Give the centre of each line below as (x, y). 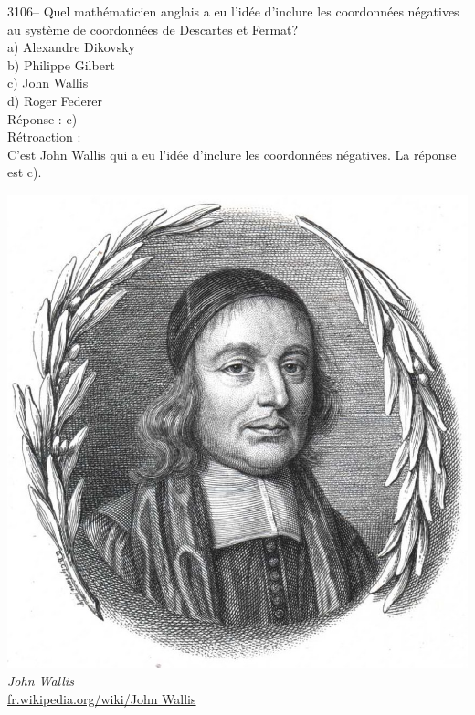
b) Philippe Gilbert (61, 64)
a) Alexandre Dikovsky (71, 47)
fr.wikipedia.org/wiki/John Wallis (102, 698)
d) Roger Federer (55, 100)
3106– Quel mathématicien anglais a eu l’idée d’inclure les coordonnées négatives (233, 11)
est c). (25, 172)
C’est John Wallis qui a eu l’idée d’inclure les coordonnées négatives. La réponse (232, 154)
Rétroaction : (44, 137)
